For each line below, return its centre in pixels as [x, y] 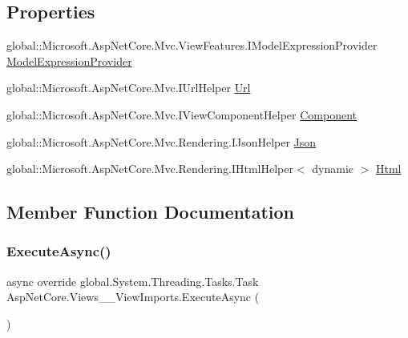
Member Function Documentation [151, 212]
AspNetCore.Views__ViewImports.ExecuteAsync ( [133, 297]
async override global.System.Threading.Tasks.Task [133, 281]
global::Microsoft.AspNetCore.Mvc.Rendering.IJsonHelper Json [162, 141]
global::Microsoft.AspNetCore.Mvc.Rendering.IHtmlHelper [150, 169]
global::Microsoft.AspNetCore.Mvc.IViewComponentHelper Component [182, 114]
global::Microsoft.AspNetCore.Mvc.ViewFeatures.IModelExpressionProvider [192, 45]
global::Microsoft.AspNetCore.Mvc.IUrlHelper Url [129, 88]
